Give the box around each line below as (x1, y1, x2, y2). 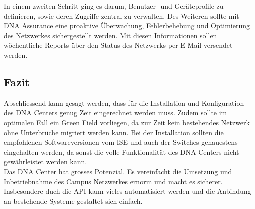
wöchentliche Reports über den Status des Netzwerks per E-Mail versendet (4, 40, 233, 50)
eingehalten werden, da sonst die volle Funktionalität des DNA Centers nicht (4, 146, 239, 157)
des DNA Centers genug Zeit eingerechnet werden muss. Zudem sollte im (4, 107, 227, 118)
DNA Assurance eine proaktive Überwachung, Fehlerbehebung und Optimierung (4, 20, 250, 31)
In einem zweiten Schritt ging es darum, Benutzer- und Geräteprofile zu (4, 1, 224, 11)
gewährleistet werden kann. (4, 156, 87, 167)
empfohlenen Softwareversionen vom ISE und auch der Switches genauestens (4, 137, 238, 147)
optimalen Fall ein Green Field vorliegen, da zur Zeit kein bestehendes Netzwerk (4, 117, 250, 127)
